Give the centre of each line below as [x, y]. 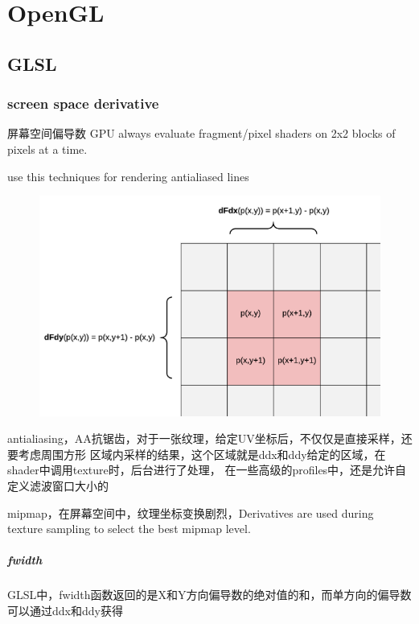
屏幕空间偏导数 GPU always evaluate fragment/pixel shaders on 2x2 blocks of [201, 133]
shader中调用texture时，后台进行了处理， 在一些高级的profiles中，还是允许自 [207, 470]
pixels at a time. [47, 149]
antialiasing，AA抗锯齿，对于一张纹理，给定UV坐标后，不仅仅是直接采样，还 [210, 438]
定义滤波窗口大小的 [58, 486]
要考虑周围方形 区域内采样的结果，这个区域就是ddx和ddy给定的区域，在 [197, 454]
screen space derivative [83, 103]
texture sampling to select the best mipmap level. [129, 529]
